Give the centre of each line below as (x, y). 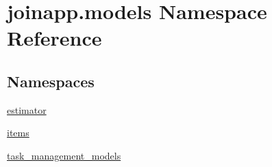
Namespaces (51, 81)
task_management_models (64, 155)
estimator (27, 109)
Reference (54, 38)
